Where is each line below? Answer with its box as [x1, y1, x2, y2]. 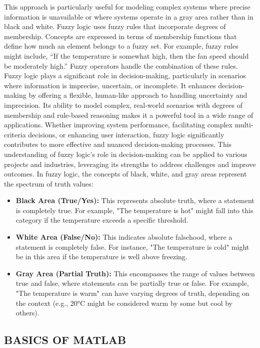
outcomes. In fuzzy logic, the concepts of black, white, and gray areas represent [4, 168, 247, 179]
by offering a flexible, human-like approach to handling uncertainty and [28, 90, 247, 100]
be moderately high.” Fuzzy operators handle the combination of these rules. [4, 60, 238, 71]
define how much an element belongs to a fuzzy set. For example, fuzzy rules [4, 41, 238, 51]
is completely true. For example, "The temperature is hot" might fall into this [15, 205, 253, 215]
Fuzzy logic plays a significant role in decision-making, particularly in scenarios [4, 70, 246, 81]
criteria [4, 129, 26, 139]
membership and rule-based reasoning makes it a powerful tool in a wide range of [4, 109, 253, 120]
